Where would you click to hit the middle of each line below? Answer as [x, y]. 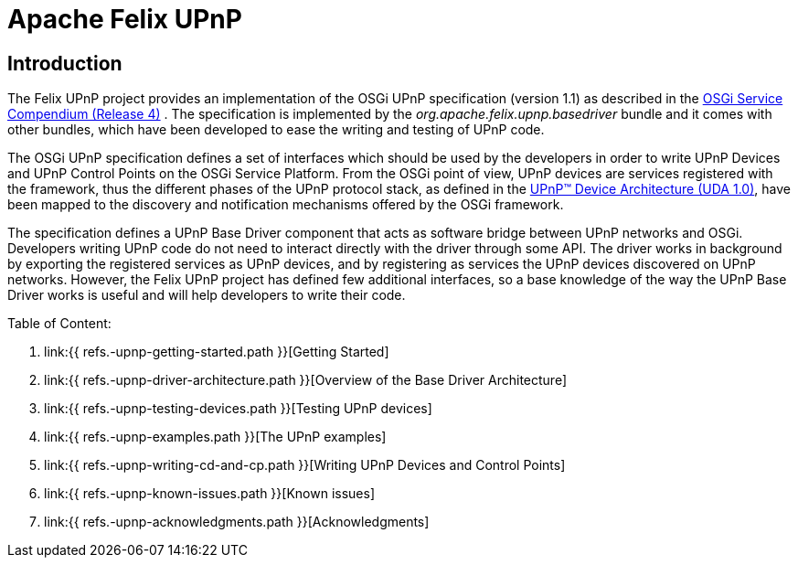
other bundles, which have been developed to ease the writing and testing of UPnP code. [276, 130]
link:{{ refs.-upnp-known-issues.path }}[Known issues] [210, 494]
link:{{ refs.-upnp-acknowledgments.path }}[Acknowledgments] [237, 522]
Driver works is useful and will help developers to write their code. [207, 295]
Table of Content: [59, 324]
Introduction [65, 63]
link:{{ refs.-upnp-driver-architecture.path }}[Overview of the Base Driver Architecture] [305, 380]
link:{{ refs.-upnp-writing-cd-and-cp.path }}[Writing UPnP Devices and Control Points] [305, 465]
